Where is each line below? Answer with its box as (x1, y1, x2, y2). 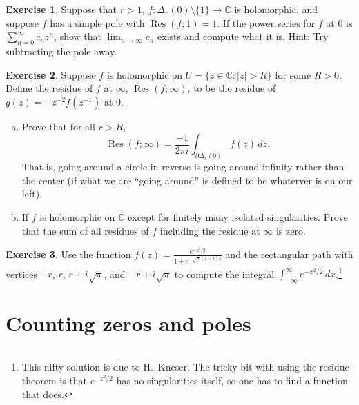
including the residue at (159, 223, 260, 237)
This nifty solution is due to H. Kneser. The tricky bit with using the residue (21, 359, 349, 374)
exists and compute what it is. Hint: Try (157, 29, 329, 43)
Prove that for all (21, 119, 95, 133)
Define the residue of (6, 81, 93, 95)
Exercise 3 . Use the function (6, 246, 131, 261)
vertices (6, 266, 37, 281)
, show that (54, 29, 102, 43)
